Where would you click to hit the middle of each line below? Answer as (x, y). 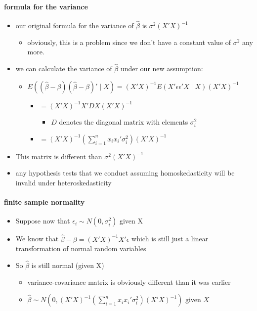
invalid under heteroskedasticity (64, 182)
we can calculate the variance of (64, 68)
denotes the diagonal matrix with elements (124, 121)
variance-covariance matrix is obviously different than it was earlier (129, 282)
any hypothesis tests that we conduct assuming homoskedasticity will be (125, 173)
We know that (37, 239)
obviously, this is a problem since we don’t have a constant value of (129, 42)
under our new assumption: (162, 68)
